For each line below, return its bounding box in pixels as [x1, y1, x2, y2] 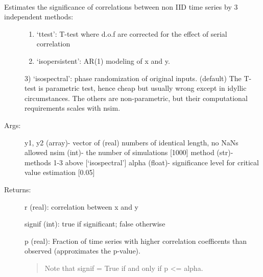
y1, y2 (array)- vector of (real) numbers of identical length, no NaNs [25, 137, 238, 147]
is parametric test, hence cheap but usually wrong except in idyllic [38, 83, 247, 93]
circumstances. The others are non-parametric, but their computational [25, 92, 248, 103]
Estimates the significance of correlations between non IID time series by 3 [4, 1, 238, 12]
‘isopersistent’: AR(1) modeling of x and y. [36, 55, 170, 66]
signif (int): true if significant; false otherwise [25, 218, 165, 229]
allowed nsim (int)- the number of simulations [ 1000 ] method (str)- [25, 147, 233, 158]
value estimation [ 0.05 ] [25, 167, 95, 178]
